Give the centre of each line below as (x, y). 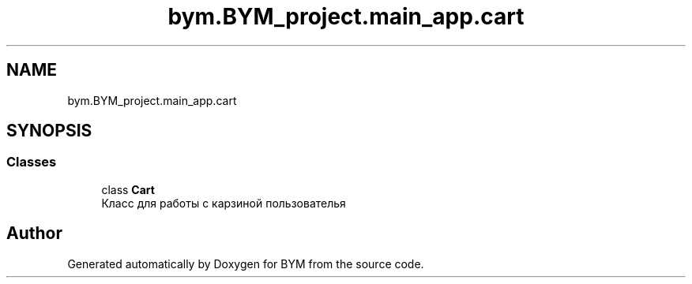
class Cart (128, 189)
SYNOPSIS (49, 131)
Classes (32, 162)
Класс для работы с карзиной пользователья (224, 203)
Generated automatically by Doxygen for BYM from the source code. (246, 263)
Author (34, 234)
